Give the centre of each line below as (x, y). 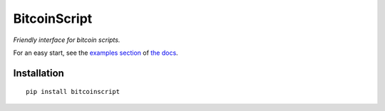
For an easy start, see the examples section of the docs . (96, 53)
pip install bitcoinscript (73, 92)
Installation (38, 73)
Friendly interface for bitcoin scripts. (67, 40)
